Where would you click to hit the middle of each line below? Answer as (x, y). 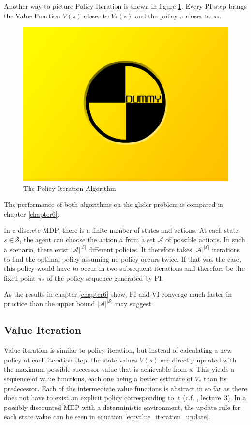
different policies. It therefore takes (140, 249)
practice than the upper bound (50, 304)
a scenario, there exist (36, 249)
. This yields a (213, 369)
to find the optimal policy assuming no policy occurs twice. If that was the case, (123, 259)
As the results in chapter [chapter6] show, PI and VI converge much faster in (118, 294)
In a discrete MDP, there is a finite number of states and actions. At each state (121, 230)
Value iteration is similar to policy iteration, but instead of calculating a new (118, 350)
